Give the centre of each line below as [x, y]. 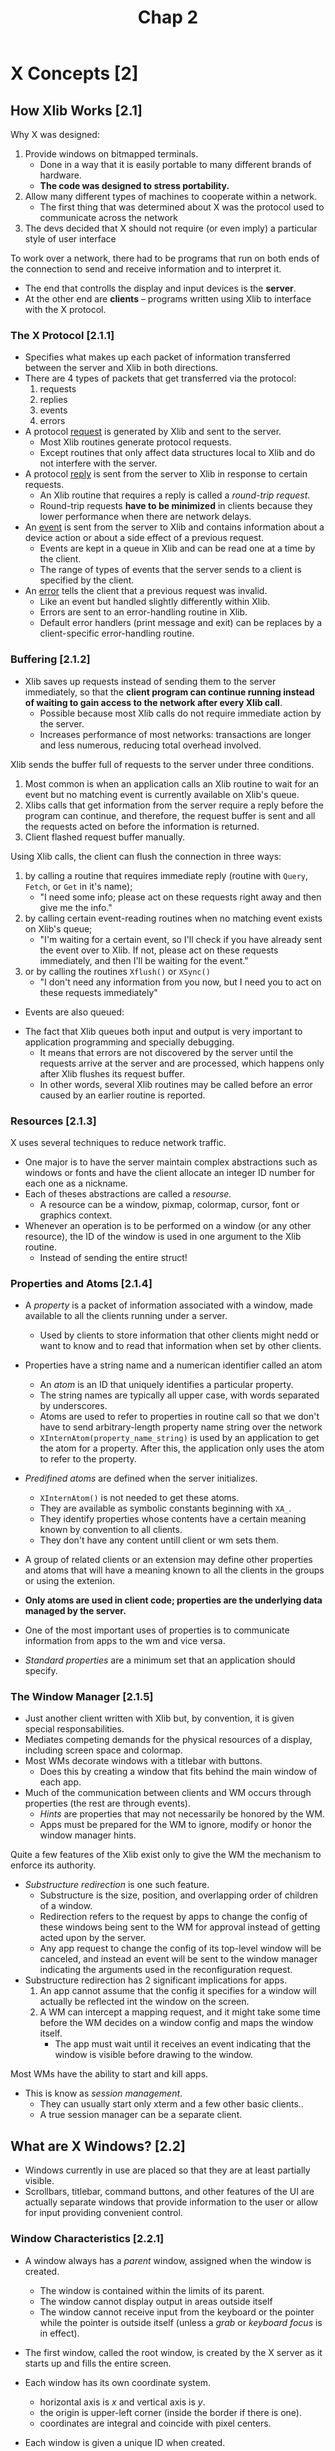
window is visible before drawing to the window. [153, 2055]
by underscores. [73, 1406]
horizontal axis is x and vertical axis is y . [122, 2402]
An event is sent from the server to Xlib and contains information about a [174, 527]
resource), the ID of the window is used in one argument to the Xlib [163, 1236]
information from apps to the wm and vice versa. [125, 1641]
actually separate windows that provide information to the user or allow [171, 2202]
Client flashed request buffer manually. [104, 837]
